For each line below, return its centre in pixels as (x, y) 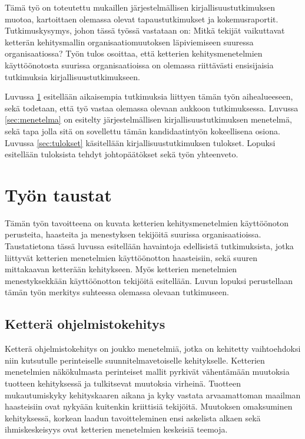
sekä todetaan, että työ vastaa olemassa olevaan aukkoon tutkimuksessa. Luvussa (152, 108)
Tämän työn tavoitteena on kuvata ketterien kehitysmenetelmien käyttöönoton (147, 222)
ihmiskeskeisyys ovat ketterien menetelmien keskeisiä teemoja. (116, 429)
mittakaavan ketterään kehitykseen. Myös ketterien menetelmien (121, 269)
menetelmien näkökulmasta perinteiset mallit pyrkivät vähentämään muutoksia (147, 372)
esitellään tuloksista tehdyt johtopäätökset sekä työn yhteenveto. (122, 154)
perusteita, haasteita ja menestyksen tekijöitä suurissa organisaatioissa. (133, 234)
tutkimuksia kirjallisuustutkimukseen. (72, 76)
